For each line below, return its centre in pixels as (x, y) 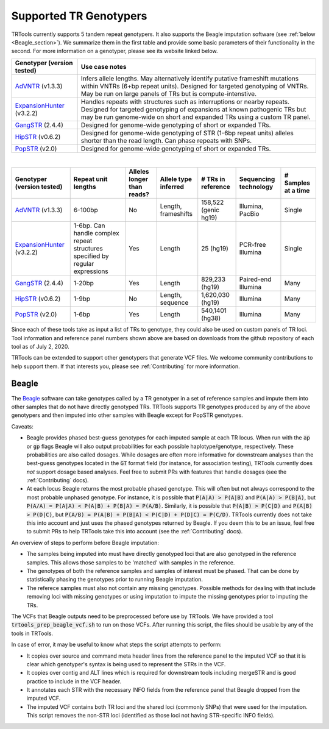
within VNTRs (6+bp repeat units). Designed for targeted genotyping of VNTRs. (195, 86)
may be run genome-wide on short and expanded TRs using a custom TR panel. (196, 117)
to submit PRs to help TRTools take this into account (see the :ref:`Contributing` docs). (135, 532)
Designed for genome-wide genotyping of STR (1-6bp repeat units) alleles (187, 133)
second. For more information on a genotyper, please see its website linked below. (115, 51)
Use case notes (104, 66)
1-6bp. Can (89, 226)
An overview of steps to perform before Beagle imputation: (85, 542)
